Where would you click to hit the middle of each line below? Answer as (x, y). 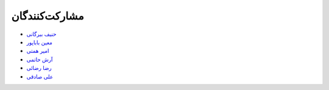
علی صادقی (40, 77)
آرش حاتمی (40, 59)
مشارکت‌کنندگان (48, 16)
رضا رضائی (39, 68)
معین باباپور (40, 42)
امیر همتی (38, 51)
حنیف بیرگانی (41, 34)
